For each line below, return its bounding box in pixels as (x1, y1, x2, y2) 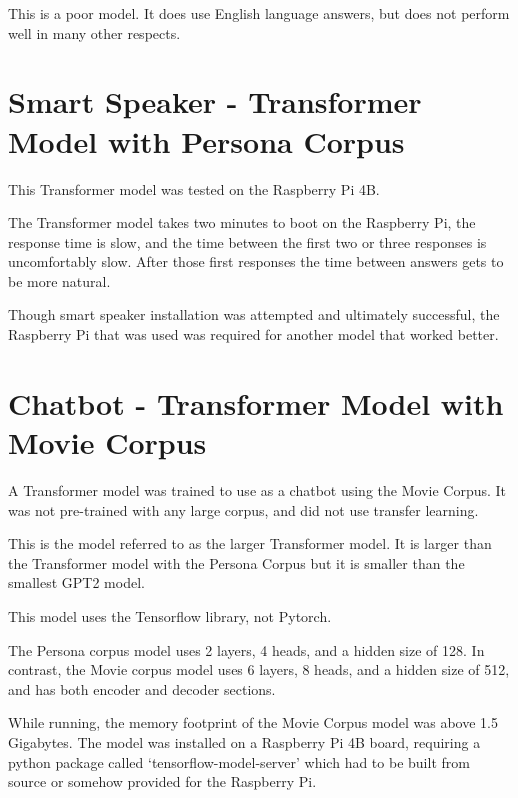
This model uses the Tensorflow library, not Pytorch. (8, 605, 332, 626)
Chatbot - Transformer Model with (8, 382, 504, 423)
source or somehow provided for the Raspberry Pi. (8, 771, 317, 792)
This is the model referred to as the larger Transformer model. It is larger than (8, 533, 492, 554)
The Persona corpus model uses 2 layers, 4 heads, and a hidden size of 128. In (8, 639, 485, 660)
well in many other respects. (8, 22, 181, 43)
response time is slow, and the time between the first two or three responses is (8, 231, 487, 252)
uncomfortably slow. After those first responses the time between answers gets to (8, 251, 504, 272)
